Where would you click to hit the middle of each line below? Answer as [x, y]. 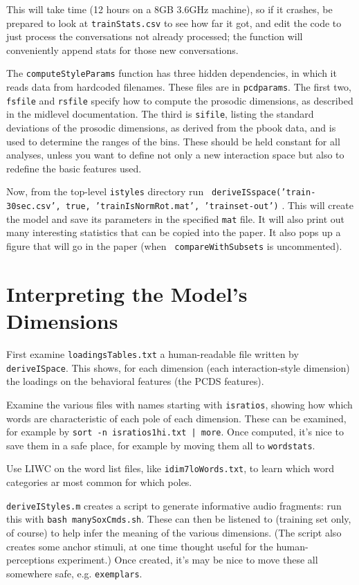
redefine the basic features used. [74, 168]
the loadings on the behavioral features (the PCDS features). [135, 381]
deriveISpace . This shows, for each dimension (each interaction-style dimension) [178, 367]
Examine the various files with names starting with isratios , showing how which [179, 404]
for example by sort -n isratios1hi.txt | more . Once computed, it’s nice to [175, 432]
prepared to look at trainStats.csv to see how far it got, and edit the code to [174, 22]
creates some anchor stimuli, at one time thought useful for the [140, 546]
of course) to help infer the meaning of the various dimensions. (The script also [174, 532]
